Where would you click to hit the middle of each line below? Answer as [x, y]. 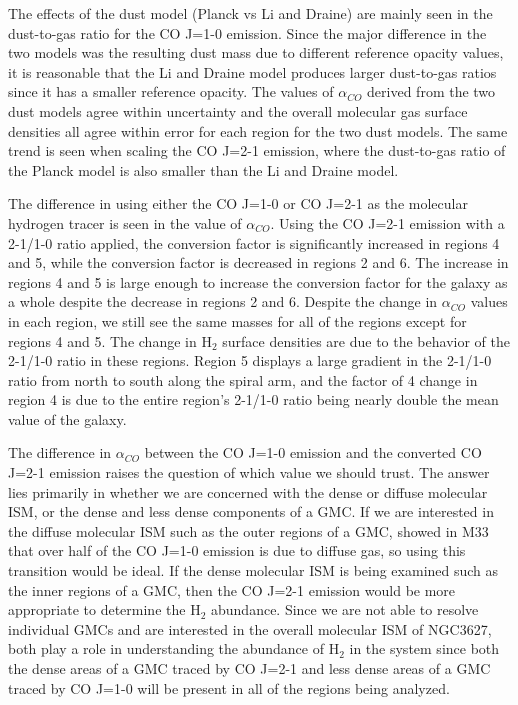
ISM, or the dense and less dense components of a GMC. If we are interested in [251, 511]
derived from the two [431, 91]
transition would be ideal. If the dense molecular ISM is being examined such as [253, 570]
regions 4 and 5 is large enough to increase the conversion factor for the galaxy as [258, 281]
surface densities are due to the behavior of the [366, 340]
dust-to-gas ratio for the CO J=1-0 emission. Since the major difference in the [247, 32]
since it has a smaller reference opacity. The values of [171, 91]
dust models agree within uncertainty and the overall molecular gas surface [238, 110]
